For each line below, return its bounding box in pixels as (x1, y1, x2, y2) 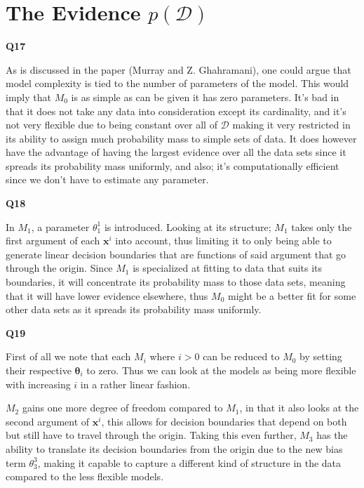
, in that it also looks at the (239, 400, 359, 415)
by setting (299, 349, 342, 364)
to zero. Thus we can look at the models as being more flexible (86, 363, 356, 377)
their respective (6, 363, 72, 377)
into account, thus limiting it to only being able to (115, 233, 332, 248)
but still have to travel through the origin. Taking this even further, (6, 428, 297, 442)
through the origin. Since (6, 261, 113, 275)
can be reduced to (203, 349, 280, 364)
